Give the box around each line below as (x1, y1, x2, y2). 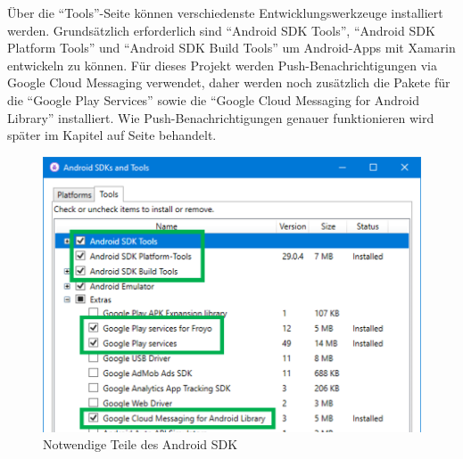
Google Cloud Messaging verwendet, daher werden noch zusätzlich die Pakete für (7, 73, 451, 92)
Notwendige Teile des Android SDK (43, 435, 238, 454)
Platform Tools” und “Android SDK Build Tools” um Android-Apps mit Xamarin (7, 38, 456, 57)
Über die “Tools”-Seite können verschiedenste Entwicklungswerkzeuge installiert (7, 4, 443, 21)
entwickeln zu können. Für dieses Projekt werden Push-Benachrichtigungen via (7, 55, 437, 74)
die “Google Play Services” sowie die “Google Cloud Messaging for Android (7, 90, 420, 109)
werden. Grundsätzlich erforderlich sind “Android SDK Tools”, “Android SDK (7, 20, 435, 39)
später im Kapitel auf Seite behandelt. (7, 126, 217, 144)
